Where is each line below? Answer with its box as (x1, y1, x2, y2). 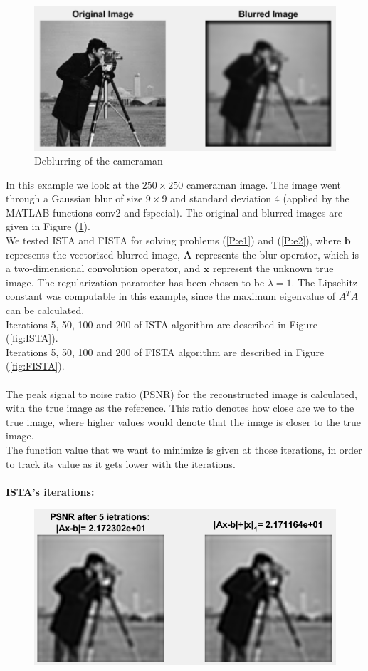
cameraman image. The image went (186, 177, 341, 192)
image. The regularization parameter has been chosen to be (6, 274, 265, 289)
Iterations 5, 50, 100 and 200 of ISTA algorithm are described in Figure (6, 316, 318, 331)
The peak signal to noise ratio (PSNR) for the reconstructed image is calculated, (6, 386, 357, 401)
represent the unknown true (213, 261, 334, 276)
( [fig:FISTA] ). (6, 358, 65, 373)
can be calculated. (6, 303, 85, 318)
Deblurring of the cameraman (34, 153, 163, 168)
